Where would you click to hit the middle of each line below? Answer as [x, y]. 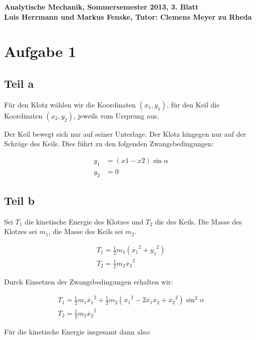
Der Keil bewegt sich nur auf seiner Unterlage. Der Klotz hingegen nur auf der [125, 133]
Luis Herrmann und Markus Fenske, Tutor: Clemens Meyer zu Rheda [128, 16]
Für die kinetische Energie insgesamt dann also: [78, 331]
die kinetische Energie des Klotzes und [84, 221]
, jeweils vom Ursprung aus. [116, 115]
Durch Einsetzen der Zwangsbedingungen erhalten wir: [89, 281]
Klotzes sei [21, 231]
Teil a [19, 83]
